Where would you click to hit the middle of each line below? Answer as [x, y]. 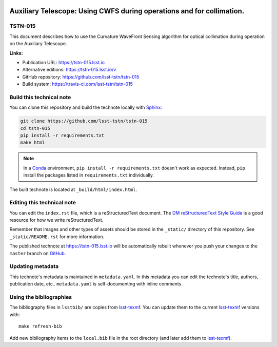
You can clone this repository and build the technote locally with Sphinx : [86, 107]
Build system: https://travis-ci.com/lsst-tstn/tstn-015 [78, 84]
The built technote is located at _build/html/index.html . [73, 189]
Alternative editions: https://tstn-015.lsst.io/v [69, 70]
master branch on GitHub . [38, 253]
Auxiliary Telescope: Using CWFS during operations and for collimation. [127, 11]
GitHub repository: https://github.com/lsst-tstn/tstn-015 [81, 76]
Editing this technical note [43, 203]
